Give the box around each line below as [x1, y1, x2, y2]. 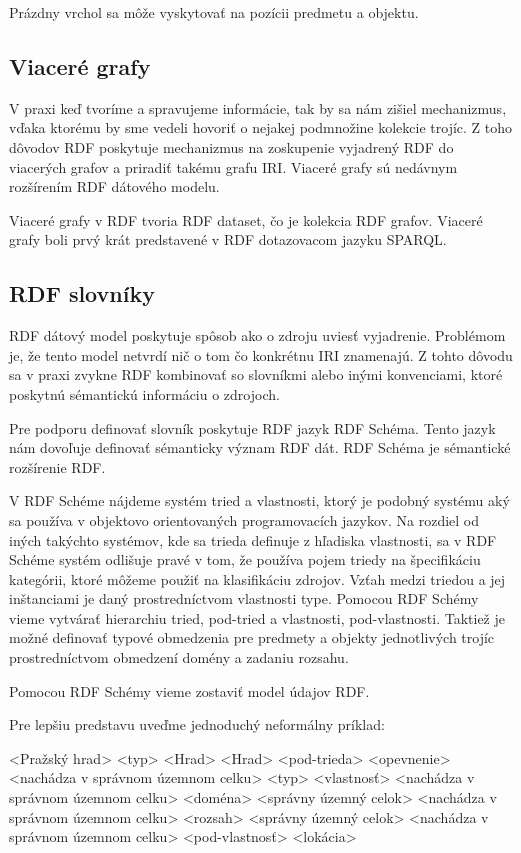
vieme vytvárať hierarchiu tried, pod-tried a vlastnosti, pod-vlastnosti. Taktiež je [9, 607, 505, 628]
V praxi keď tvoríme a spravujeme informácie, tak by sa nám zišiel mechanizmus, [9, 97, 507, 118]
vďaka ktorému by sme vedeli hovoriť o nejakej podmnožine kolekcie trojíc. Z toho [9, 117, 513, 138]
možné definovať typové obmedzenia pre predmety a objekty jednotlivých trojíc [9, 627, 495, 648]
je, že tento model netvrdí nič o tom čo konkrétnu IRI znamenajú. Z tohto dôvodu [9, 344, 513, 365]
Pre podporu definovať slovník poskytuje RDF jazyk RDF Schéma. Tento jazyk [9, 417, 496, 438]
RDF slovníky [9, 278, 155, 309]
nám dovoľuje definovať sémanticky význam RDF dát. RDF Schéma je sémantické [9, 437, 511, 458]
